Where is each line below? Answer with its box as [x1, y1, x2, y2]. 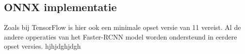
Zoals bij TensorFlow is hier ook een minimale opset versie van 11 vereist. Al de [4, 22, 241, 32]
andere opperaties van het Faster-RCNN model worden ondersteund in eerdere [4, 31, 237, 41]
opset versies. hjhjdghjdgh [4, 41, 81, 51]
